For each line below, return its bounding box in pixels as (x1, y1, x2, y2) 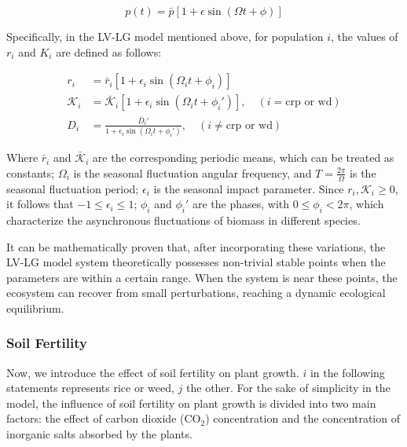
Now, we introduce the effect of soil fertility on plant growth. (6, 364, 299, 380)
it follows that (6, 196, 74, 212)
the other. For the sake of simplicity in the (186, 379, 390, 396)
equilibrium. (6, 299, 64, 316)
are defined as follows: (56, 43, 162, 60)
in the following (310, 364, 385, 380)
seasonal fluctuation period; (6, 180, 139, 196)
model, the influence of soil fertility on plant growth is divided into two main (6, 394, 376, 411)
